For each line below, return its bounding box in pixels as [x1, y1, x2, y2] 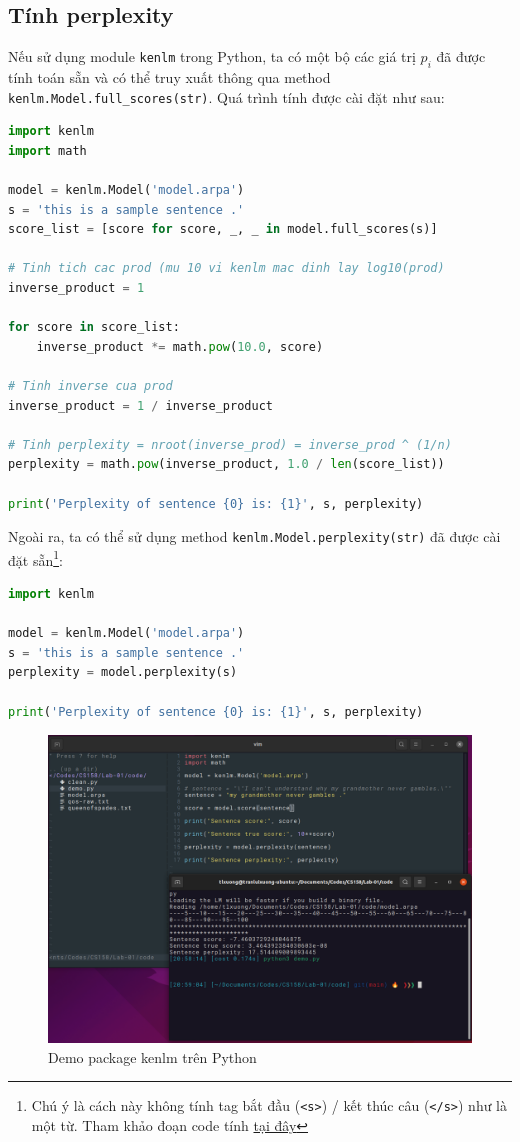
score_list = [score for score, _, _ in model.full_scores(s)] [8, 222, 438, 237]
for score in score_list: [8, 320, 180, 335]
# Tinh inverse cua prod [8, 378, 173, 393]
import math [8, 143, 87, 158]
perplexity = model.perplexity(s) [8, 665, 238, 680]
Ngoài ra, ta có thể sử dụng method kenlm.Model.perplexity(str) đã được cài [8, 526, 501, 547]
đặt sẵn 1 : [8, 546, 63, 570]
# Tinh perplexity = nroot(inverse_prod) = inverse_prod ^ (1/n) [8, 437, 452, 452]
